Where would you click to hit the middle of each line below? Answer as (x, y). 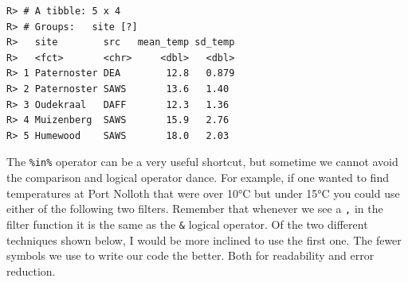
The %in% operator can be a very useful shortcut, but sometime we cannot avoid (202, 162)
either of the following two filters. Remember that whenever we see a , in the (195, 209)
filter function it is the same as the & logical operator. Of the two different (187, 224)
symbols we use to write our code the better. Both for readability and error (190, 255)
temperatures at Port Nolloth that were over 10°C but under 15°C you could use (203, 193)
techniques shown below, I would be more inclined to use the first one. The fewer (204, 240)
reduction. (31, 270)
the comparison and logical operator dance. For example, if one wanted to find (198, 177)
